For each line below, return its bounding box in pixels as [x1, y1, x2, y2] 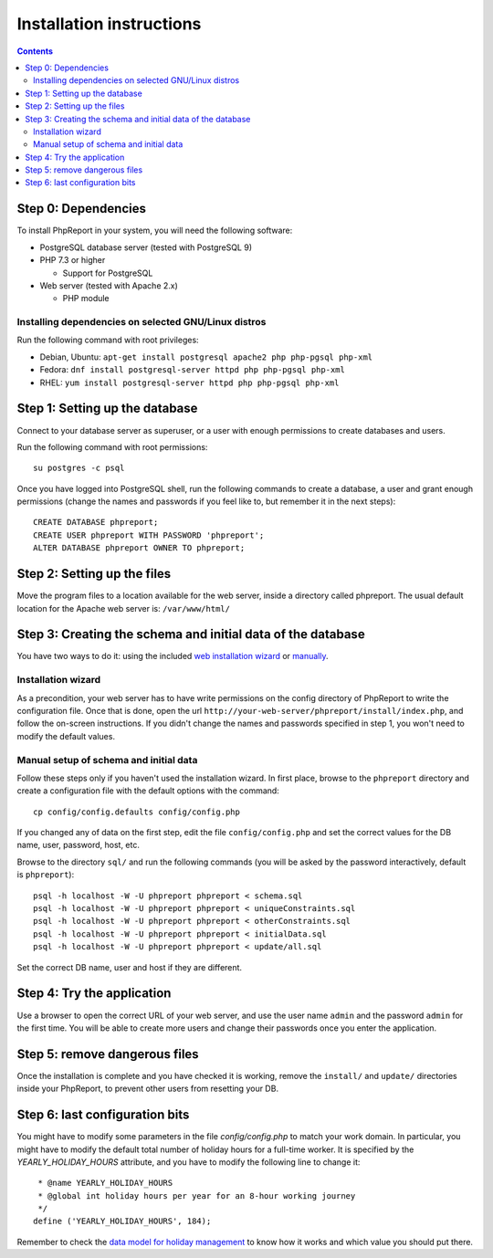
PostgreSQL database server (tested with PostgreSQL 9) [39, 242, 253, 253]
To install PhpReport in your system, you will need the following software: [16, 225, 293, 236]
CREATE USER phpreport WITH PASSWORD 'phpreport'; [33, 529, 265, 540]
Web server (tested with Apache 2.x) [39, 279, 178, 291]
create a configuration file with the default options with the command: [16, 785, 280, 796]
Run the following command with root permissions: [16, 441, 208, 452]
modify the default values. [16, 730, 116, 741]
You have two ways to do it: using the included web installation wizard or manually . [16, 651, 329, 662]
